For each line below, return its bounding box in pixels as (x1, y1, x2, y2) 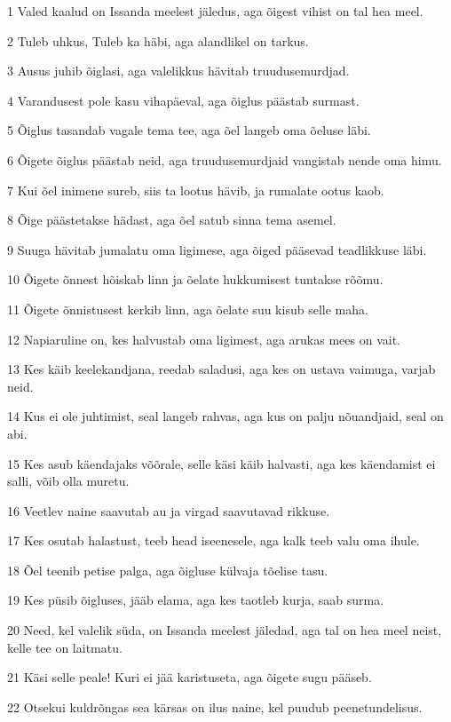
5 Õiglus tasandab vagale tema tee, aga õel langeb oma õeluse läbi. (7, 121, 371, 139)
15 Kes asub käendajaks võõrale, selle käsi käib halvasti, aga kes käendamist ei (7, 454, 436, 472)
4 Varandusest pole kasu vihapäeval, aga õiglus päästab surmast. (7, 91, 360, 109)
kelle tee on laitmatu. (7, 638, 123, 656)
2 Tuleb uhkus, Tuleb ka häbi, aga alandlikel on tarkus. (7, 31, 309, 50)
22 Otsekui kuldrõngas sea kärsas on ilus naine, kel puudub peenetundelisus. (7, 697, 423, 716)
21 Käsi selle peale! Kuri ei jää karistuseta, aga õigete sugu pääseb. (7, 668, 372, 686)
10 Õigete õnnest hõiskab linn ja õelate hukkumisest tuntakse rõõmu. (7, 270, 384, 289)
